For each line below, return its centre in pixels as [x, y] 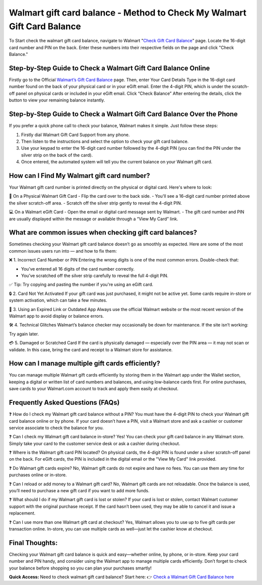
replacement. [22, 513]
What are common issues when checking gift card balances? [103, 232]
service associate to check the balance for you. [56, 428]
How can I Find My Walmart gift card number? [80, 176]
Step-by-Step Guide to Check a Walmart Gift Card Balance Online [109, 68]
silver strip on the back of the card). [57, 155]
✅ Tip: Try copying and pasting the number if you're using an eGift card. [81, 285]
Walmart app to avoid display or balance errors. [57, 316]
